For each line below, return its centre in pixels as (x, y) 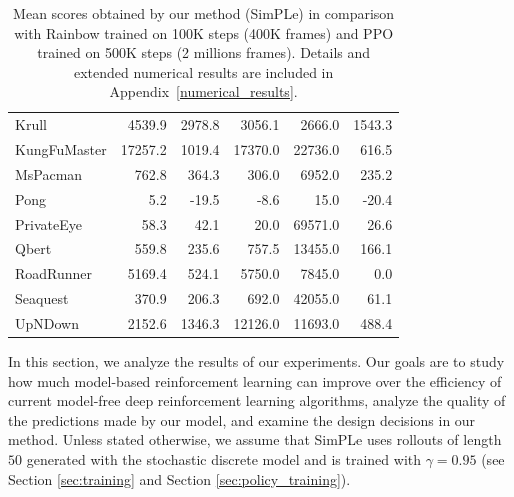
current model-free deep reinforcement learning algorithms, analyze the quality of (257, 400)
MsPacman (49, 173)
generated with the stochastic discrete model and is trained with (224, 459)
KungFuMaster (61, 149)
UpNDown (47, 322)
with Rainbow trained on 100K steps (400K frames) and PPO (204, 32)
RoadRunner (54, 273)
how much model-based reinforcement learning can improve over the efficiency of (255, 380)
